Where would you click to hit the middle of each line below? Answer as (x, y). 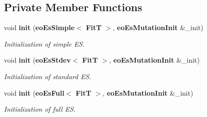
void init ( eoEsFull (34, 92)
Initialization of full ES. (40, 109)
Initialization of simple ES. (44, 43)
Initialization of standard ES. (48, 76)
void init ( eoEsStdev (37, 60)
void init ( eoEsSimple (39, 27)
